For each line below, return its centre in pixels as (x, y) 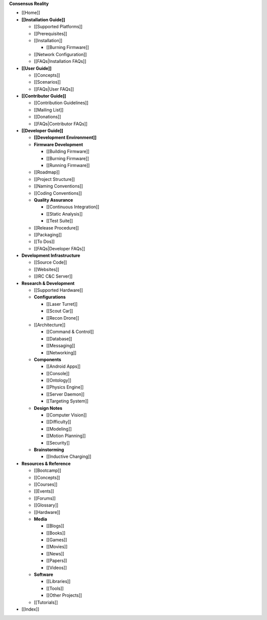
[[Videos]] (56, 567)
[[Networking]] (61, 352)
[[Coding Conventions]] (58, 193)
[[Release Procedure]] (56, 227)
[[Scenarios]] (47, 82)
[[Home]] (31, 13)
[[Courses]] (46, 484)
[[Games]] (57, 540)
